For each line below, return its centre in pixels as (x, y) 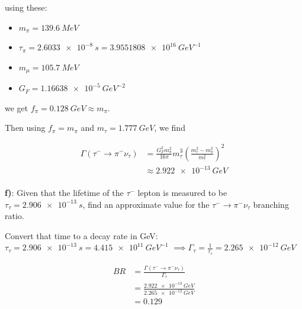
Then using (25, 128)
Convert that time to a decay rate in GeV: (81, 235)
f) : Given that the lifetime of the (64, 193)
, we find (170, 128)
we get (17, 107)
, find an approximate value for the (146, 204)
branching (271, 204)
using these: (26, 7)
